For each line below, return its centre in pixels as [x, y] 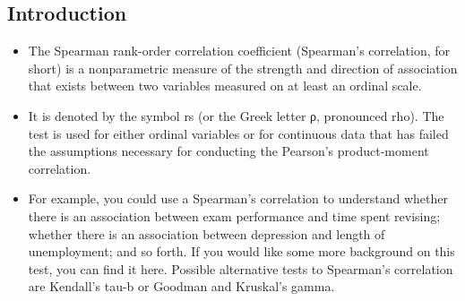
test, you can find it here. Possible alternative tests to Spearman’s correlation [241, 268]
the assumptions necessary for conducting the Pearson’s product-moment [228, 151]
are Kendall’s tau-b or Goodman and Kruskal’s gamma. [181, 286]
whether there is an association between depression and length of [207, 233]
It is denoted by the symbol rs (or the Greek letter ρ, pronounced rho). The [236, 115]
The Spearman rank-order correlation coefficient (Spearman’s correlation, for [239, 51]
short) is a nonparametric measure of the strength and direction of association [243, 68]
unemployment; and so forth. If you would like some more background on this [241, 251]
